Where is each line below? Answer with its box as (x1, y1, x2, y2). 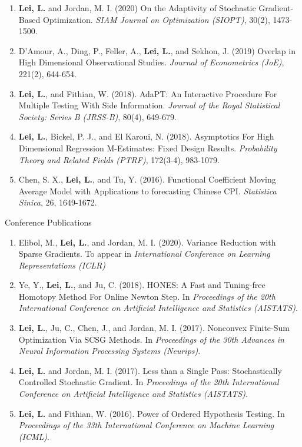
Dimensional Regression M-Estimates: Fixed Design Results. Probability (18, 141, 277, 154)
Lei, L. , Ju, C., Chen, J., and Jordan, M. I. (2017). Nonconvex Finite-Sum (18, 322, 290, 334)
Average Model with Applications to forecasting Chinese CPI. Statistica (18, 184, 277, 197)
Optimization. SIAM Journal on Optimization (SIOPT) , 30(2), (42, 13, 270, 25)
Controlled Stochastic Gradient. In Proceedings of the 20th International (18, 376, 279, 388)
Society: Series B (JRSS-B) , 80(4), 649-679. (18, 110, 177, 122)
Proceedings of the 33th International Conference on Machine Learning (18, 419, 274, 431)
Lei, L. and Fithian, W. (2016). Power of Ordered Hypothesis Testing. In (18, 407, 285, 419)
